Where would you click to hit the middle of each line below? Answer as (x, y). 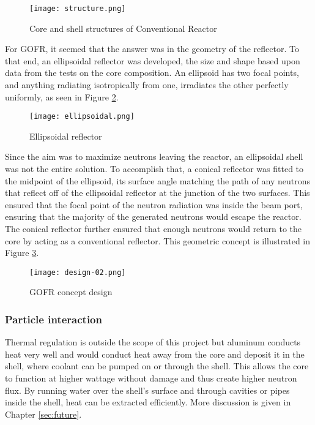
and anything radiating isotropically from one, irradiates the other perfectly (147, 85)
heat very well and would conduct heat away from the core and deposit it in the (155, 354)
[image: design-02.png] (78, 272)
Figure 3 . (22, 253)
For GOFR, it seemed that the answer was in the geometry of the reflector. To (152, 49)
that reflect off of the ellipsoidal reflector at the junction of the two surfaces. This (157, 193)
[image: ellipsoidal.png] (82, 117)
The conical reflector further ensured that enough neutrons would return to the (154, 229)
